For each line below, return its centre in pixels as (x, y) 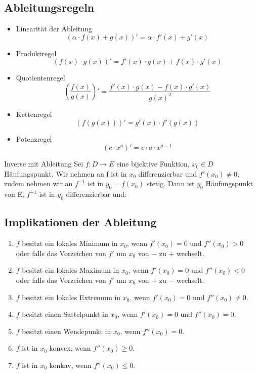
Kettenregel (34, 114)
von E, (14, 194)
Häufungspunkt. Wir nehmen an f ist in (66, 173)
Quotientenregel (40, 78)
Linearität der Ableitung (54, 29)
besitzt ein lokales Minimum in (70, 243)
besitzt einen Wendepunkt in (67, 331)
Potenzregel (34, 138)
